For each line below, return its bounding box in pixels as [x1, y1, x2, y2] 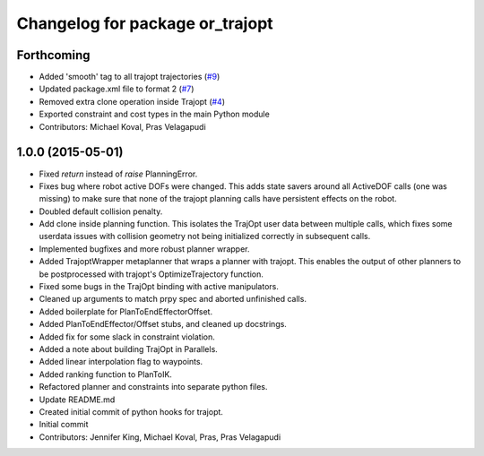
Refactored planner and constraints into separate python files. [39, 382, 268, 392]
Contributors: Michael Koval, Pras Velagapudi [39, 121, 206, 132]
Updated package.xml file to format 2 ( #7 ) [39, 83, 194, 94]
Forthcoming [16, 47, 91, 63]
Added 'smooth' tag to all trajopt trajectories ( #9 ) [39, 72, 220, 82]
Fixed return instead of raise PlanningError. [39, 168, 198, 179]
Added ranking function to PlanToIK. [39, 368, 172, 380]
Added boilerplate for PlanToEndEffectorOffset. [39, 305, 213, 317]
